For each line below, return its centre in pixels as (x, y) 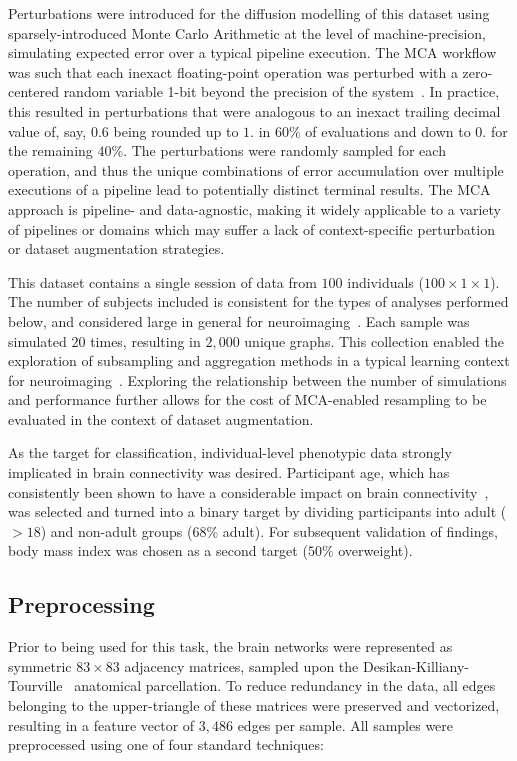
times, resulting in (145, 340)
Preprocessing (81, 604)
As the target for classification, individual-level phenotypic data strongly (230, 452)
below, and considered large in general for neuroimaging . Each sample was (239, 320)
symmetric (40, 665)
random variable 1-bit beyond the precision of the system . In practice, (281, 91)
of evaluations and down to (388, 130)
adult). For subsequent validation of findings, (360, 530)
